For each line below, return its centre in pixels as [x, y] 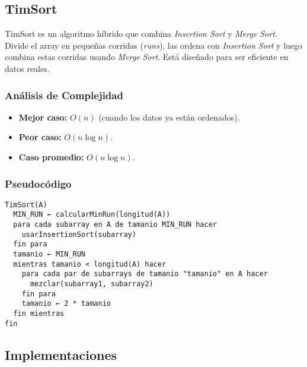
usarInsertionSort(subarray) [79, 234]
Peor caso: [40, 137]
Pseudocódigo [38, 183]
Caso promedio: [51, 156]
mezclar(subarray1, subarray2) [92, 284]
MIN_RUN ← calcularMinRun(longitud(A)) [92, 215]
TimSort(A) [26, 205]
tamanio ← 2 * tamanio [66, 304]
